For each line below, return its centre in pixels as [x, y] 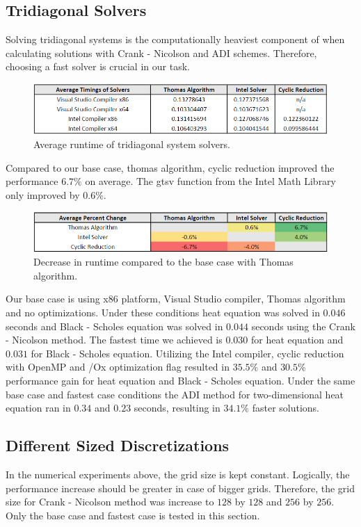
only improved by [43, 194]
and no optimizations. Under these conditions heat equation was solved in [163, 313]
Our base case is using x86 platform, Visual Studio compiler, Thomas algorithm [176, 299]
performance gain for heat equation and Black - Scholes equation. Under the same [180, 380]
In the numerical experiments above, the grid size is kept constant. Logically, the [178, 474]
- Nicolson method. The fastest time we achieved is [114, 340]
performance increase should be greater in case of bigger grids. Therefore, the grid [180, 488]
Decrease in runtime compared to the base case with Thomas [163, 262]
